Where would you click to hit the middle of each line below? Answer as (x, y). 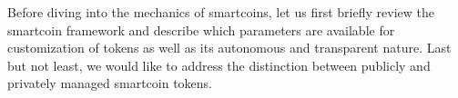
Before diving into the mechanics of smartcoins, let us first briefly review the (221, 12)
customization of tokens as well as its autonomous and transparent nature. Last (229, 48)
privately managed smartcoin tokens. (110, 83)
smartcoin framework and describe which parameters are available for (201, 29)
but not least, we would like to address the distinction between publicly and (219, 65)
